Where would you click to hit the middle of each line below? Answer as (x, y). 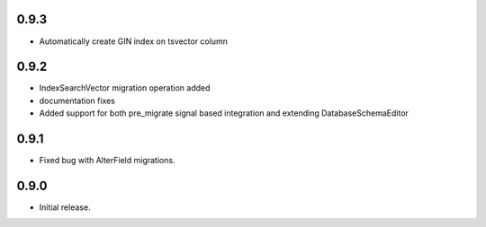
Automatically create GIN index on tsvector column (134, 41)
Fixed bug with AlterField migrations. (107, 161)
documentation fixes (77, 100)
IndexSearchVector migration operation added (125, 88)
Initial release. (65, 207)
